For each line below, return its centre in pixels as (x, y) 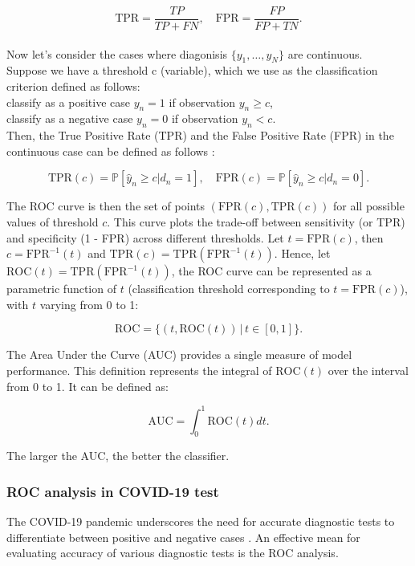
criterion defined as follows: (73, 86)
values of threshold (53, 222)
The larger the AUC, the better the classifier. (118, 456)
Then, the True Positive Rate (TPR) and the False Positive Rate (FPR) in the (200, 135)
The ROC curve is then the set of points (106, 206)
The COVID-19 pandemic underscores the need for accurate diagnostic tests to (201, 521)
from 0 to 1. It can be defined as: (87, 386)
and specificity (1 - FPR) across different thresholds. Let (145, 237)
